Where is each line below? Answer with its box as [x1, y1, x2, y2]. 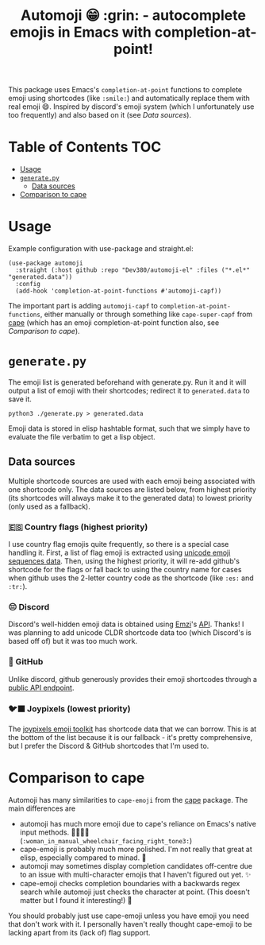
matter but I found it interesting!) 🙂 [19, 895, 132, 904]
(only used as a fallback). [8, 502, 91, 511]
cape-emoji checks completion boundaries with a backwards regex [19, 878, 240, 888]
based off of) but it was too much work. [8, 637, 138, 646]
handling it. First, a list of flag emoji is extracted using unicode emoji [8, 548, 231, 558]
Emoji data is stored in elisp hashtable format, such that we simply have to [8, 424, 251, 433]
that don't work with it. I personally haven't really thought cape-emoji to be [8, 919, 252, 928]
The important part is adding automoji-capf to [8, 301, 159, 311]
